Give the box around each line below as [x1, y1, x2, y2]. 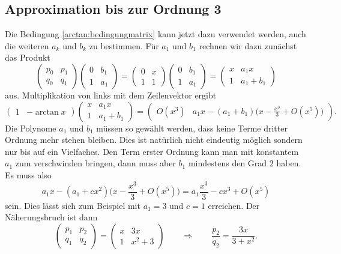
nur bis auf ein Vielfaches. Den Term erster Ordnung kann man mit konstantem [5, 145, 299, 157]
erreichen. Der [208, 199, 260, 211]
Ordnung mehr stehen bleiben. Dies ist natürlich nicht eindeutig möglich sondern [5, 133, 303, 146]
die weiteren [5, 39, 49, 52]
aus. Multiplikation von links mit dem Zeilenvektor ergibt [5, 88, 217, 101]
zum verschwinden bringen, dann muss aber [15, 157, 176, 169]
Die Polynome [5, 121, 56, 134]
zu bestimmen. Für [89, 39, 159, 52]
